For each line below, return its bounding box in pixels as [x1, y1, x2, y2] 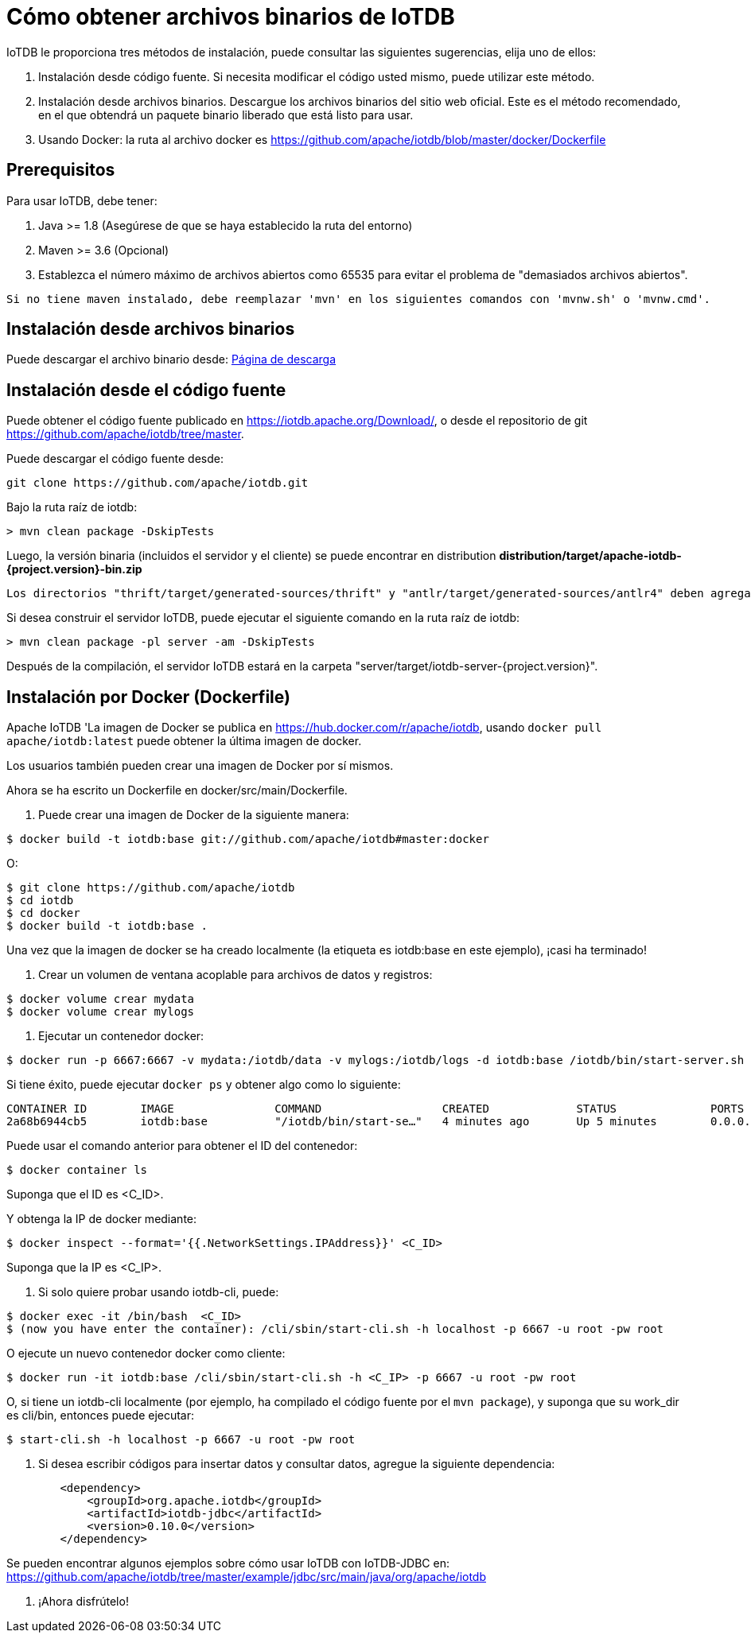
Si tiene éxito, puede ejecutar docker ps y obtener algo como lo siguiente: [6, 1078, 401, 1092]
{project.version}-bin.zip [6, 562, 142, 577]
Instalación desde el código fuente [6, 379, 286, 400]
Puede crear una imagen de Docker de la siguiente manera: [38, 808, 349, 822]
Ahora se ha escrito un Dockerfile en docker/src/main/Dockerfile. [6, 783, 348, 798]
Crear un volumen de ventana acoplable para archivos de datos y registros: [38, 968, 433, 982]
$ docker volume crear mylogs [6, 1005, 195, 1019]
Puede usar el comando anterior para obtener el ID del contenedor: [6, 1139, 358, 1153]
